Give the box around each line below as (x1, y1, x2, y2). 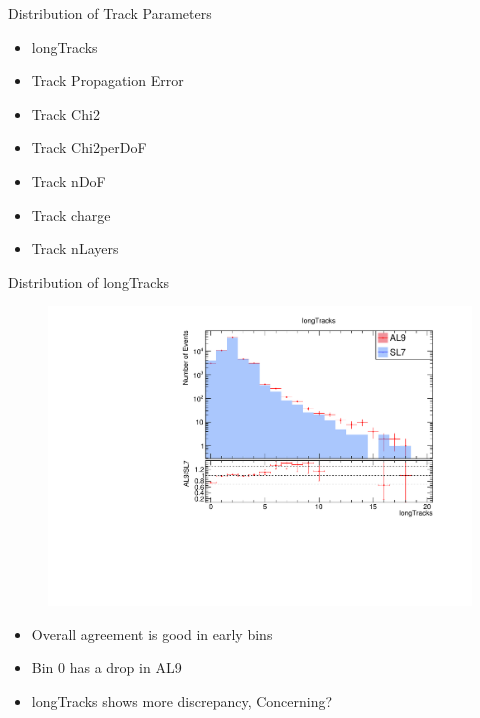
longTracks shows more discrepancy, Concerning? (31, 690, 333, 711)
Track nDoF (31, 170, 106, 191)
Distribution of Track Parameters (8, 3, 212, 23)
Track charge (31, 204, 111, 225)
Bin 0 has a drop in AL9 (31, 657, 182, 678)
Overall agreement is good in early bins (31, 623, 273, 644)
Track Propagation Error (31, 70, 184, 91)
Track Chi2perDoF (31, 137, 147, 158)
